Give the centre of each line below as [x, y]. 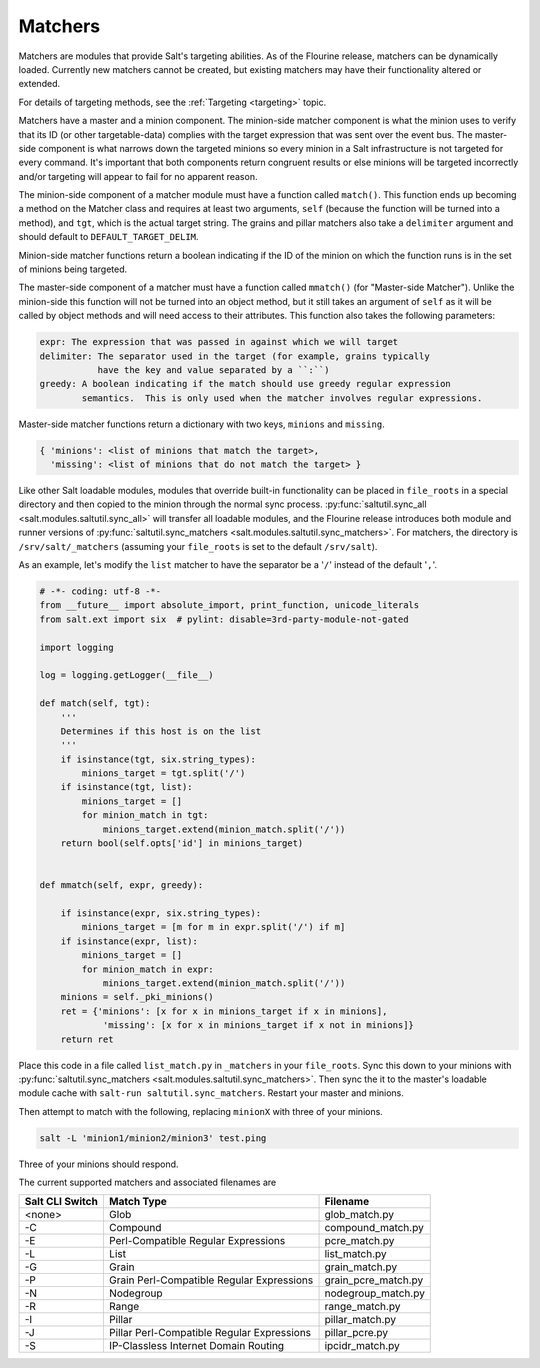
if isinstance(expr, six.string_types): [161, 913]
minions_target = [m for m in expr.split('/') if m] [213, 927]
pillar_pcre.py [356, 1333]
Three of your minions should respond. [98, 1164]
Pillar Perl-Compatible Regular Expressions [210, 1333]
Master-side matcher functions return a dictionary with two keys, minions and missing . [201, 424]
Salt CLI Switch [61, 1202]
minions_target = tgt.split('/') [163, 773]
